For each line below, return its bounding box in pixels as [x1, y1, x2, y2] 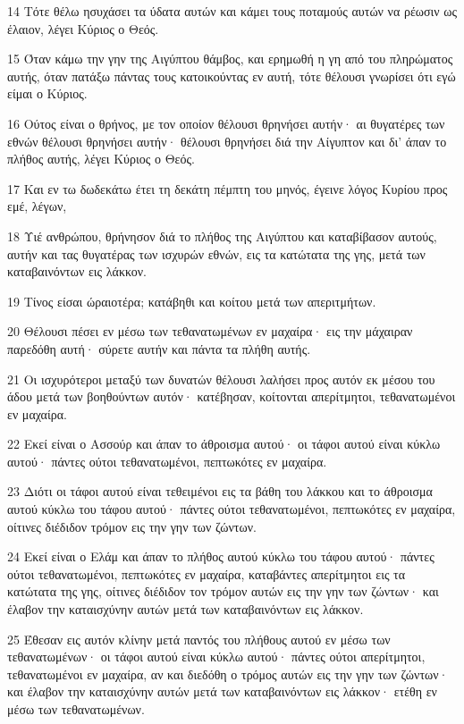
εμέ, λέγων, [7, 197, 67, 215]
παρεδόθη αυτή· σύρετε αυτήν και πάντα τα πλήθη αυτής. [7, 339, 311, 358]
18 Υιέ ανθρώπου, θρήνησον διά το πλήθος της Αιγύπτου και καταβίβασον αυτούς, [7, 226, 437, 245]
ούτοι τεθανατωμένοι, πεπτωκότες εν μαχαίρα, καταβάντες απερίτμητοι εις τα [7, 564, 406, 583]
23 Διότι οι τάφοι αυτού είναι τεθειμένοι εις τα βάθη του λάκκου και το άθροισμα [7, 482, 433, 501]
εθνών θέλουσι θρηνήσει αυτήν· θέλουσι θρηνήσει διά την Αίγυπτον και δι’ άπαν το [7, 131, 447, 150]
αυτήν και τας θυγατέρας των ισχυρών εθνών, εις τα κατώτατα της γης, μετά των [7, 244, 426, 263]
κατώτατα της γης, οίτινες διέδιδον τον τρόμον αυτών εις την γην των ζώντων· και [7, 582, 439, 601]
